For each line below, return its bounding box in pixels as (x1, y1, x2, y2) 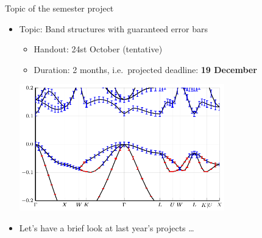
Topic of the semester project (5, 2, 114, 14)
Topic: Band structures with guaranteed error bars (19, 22, 208, 35)
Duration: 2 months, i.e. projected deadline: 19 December (34, 63, 257, 75)
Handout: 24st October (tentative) (34, 43, 163, 55)
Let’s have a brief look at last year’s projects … (19, 221, 194, 234)
